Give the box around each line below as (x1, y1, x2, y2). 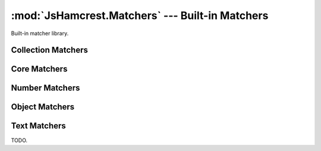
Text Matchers (11, 121, 67, 131)
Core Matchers (11, 64, 68, 74)
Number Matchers (11, 83, 80, 93)
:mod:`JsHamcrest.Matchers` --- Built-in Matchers (11, 9, 269, 22)
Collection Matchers (11, 45, 89, 55)
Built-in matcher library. (11, 30, 69, 37)
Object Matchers (11, 102, 75, 112)
